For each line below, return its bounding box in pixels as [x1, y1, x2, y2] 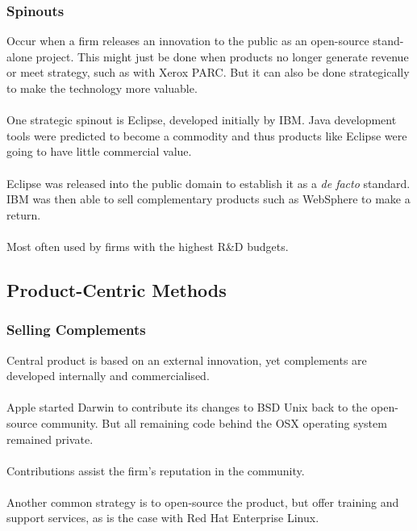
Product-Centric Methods [6, 277, 227, 302]
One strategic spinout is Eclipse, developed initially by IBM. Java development [6, 111, 397, 128]
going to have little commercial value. [6, 143, 192, 160]
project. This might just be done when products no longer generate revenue [35, 48, 409, 65]
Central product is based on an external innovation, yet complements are [6, 351, 367, 368]
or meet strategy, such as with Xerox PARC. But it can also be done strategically [6, 64, 410, 81]
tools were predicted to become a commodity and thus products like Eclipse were [6, 127, 407, 144]
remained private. [6, 430, 94, 447]
